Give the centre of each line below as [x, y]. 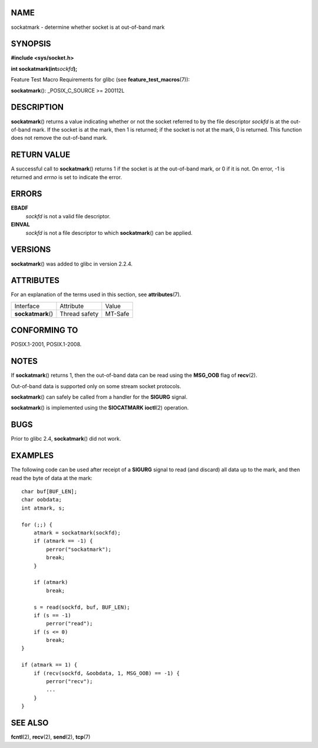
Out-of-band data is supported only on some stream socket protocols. [96, 386]
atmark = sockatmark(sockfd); [77, 533]
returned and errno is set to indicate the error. [67, 177]
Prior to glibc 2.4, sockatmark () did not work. [66, 439]
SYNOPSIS [31, 44]
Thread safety [79, 314]
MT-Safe [117, 314]
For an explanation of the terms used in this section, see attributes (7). [96, 294]
